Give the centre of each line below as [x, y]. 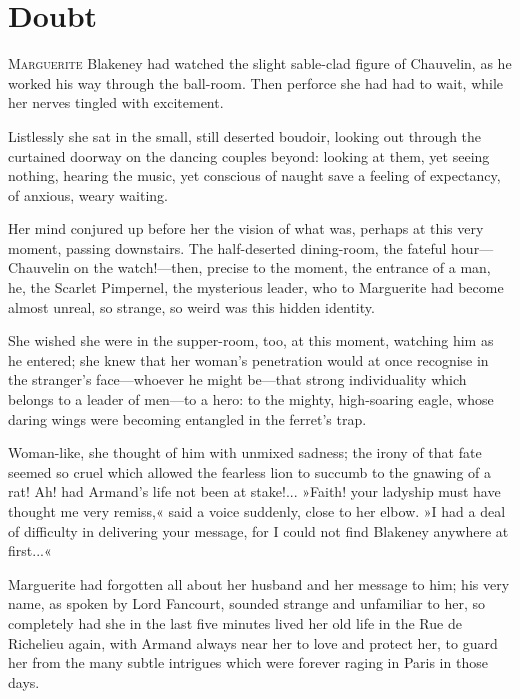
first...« [30, 550]
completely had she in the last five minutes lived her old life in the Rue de [235, 622]
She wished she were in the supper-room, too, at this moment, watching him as [251, 340]
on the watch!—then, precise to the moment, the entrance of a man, [282, 267]
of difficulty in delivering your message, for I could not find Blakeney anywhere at [258, 530]
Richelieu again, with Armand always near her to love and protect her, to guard [253, 642]
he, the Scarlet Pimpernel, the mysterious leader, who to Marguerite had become [256, 287]
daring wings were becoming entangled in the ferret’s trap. [187, 418]
